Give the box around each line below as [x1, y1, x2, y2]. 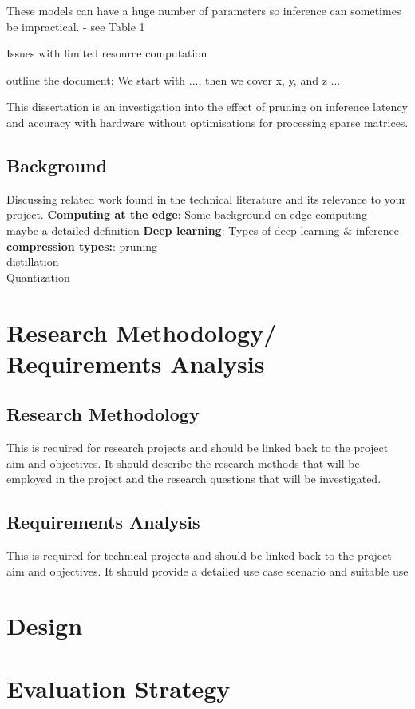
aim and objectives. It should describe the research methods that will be [6, 454, 360, 471]
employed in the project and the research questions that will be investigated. [6, 470, 381, 487]
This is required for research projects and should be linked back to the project [6, 439, 389, 456]
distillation [6, 253, 59, 270]
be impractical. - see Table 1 [6, 18, 145, 34]
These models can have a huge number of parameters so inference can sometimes [6, 2, 401, 18]
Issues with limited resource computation [6, 45, 207, 61]
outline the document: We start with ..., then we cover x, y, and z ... [6, 71, 341, 88]
